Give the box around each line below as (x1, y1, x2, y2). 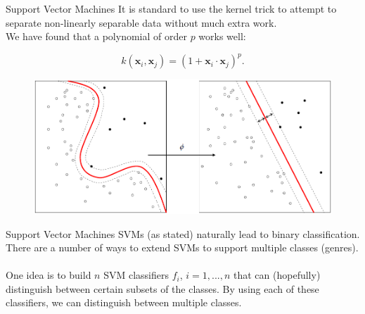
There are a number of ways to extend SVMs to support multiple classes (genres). (6, 240, 359, 255)
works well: (198, 29, 246, 44)
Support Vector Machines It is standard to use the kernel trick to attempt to (6, 1, 337, 15)
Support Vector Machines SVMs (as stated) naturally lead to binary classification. (6, 226, 360, 241)
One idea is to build (6, 268, 91, 282)
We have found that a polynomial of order (6, 29, 187, 44)
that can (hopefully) (233, 268, 321, 282)
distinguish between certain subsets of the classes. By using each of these (6, 281, 319, 296)
